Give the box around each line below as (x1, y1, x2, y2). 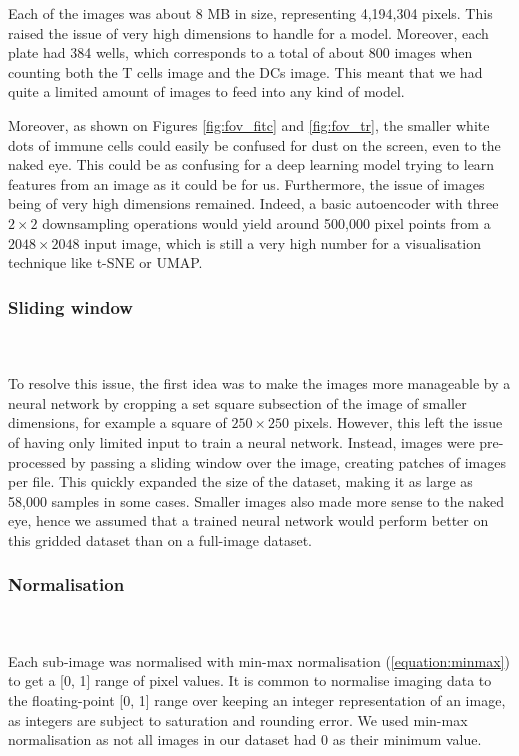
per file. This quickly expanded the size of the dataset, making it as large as (8, 471, 473, 492)
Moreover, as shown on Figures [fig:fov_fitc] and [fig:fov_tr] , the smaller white (8, 114, 490, 135)
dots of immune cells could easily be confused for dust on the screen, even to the (8, 134, 501, 155)
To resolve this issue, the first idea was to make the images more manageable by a (8, 373, 511, 394)
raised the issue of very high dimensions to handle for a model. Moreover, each (8, 22, 489, 43)
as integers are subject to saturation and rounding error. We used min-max (8, 709, 468, 730)
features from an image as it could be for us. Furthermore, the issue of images (8, 173, 485, 194)
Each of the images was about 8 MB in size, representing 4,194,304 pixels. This (8, 3, 493, 23)
